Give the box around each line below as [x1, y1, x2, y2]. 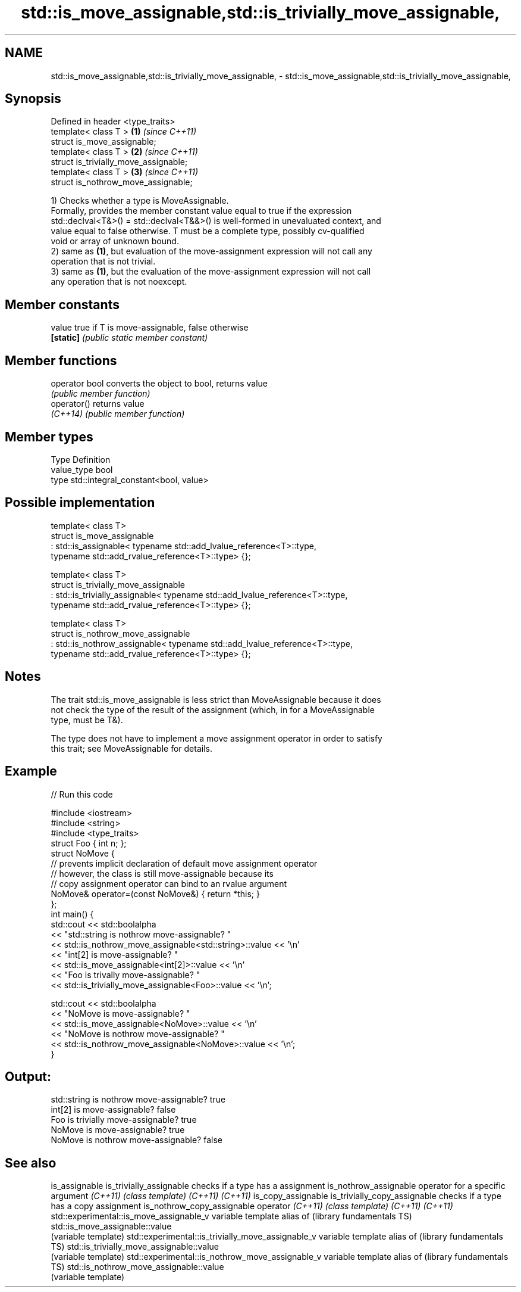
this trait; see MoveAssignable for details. [51, 743, 212, 754]
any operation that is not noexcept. [51, 276, 187, 287]
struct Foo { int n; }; [51, 838, 127, 848]
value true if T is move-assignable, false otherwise [51, 322, 249, 333]
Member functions [5, 353, 117, 368]
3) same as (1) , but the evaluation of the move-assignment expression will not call [51, 266, 371, 277]
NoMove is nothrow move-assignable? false [51, 1135, 222, 1145]
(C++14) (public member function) [51, 409, 185, 419]
